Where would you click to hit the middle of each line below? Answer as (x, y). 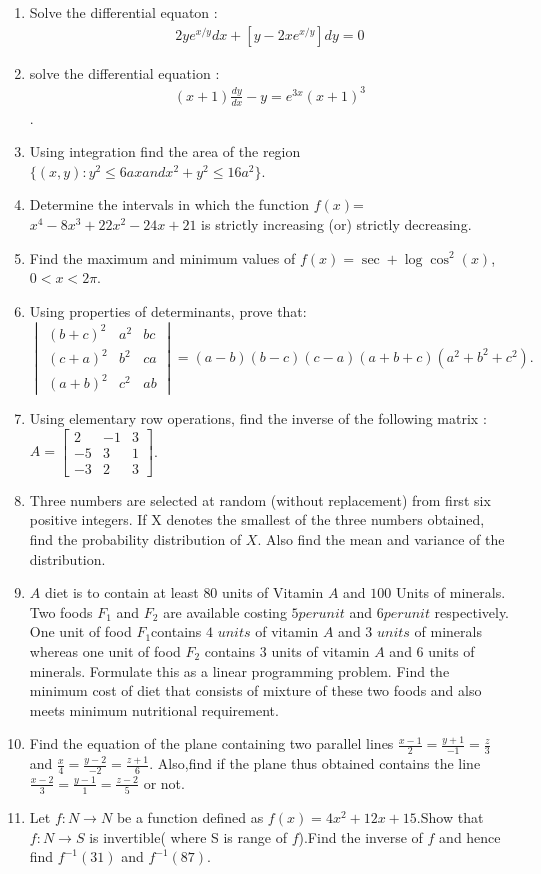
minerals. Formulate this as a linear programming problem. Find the (239, 670)
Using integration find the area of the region (165, 151)
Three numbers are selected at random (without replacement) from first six (260, 499)
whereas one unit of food (105, 650)
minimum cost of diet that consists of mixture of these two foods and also (255, 690)
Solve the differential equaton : (123, 12)
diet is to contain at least (121, 592)
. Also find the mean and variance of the (381, 538)
